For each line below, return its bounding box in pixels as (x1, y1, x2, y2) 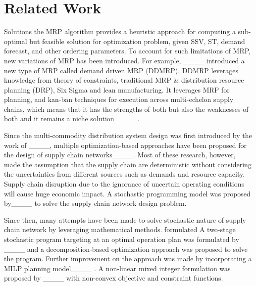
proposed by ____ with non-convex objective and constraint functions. (4, 273, 223, 283)
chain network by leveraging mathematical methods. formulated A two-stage (4, 224, 236, 235)
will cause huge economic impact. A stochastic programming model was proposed (4, 188, 251, 198)
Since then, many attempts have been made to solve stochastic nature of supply (4, 214, 246, 225)
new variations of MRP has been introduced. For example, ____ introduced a (4, 55, 245, 65)
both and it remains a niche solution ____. (4, 113, 140, 124)
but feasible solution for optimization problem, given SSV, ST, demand (29, 36, 245, 46)
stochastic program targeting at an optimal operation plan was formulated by (4, 234, 239, 244)
